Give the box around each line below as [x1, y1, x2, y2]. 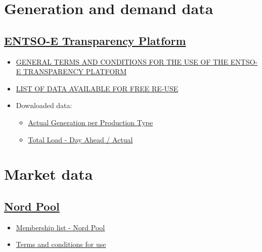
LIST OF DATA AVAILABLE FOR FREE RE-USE [16, 83, 179, 93]
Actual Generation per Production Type [28, 117, 153, 127]
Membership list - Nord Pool [16, 222, 105, 232]
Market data [4, 164, 93, 184]
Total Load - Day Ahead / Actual [28, 134, 133, 144]
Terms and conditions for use [16, 239, 106, 249]
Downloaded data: [16, 100, 72, 111]
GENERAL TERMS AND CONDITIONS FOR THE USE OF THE [16, 56, 229, 67]
